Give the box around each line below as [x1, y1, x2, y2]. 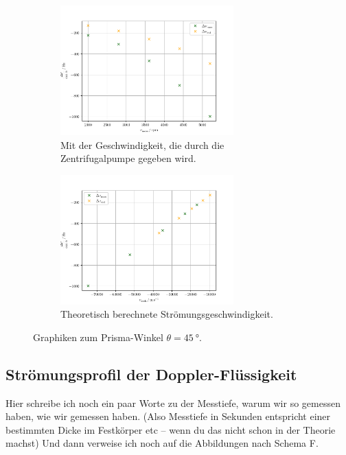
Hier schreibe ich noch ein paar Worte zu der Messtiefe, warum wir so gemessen [5, 395, 341, 410]
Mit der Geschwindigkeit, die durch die [60, 137, 224, 152]
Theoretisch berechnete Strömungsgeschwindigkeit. [60, 307, 273, 321]
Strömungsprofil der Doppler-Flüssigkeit [5, 363, 297, 384]
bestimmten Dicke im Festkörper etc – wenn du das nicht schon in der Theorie [5, 422, 336, 436]
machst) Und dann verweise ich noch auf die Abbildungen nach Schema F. [5, 436, 319, 450]
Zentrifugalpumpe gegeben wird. [60, 151, 196, 165]
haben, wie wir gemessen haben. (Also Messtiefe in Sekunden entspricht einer [5, 409, 331, 423]
